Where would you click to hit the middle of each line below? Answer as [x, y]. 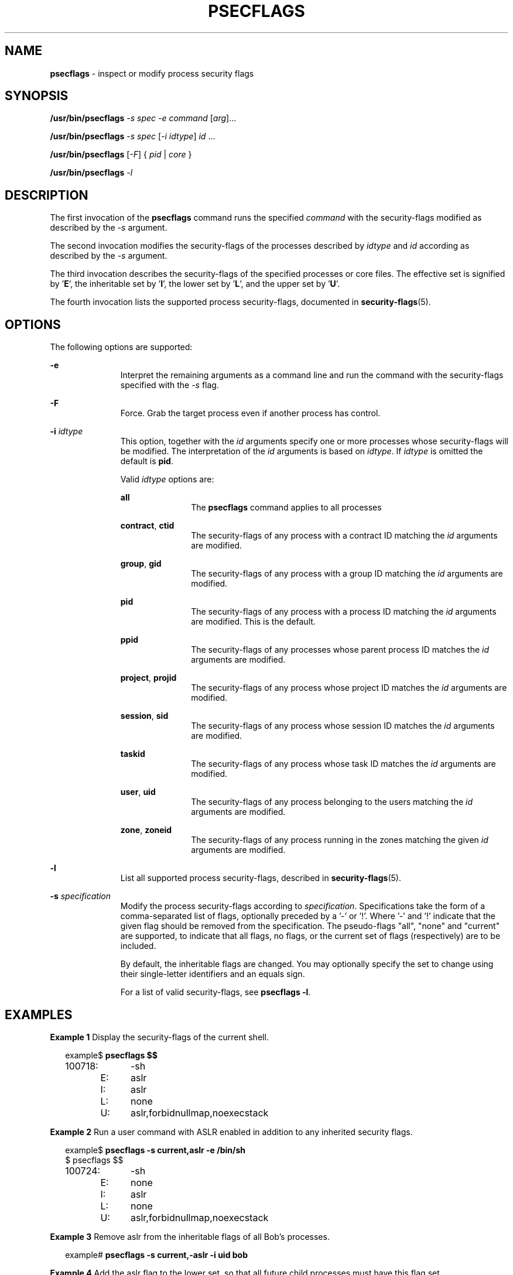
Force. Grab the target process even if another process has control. [250, 413]
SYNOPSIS [37, 96]
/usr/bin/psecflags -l [91, 173]
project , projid [148, 678]
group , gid [141, 564]
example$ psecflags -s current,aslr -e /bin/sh [155, 1150]
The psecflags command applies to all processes [286, 508]
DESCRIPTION [47, 195]
